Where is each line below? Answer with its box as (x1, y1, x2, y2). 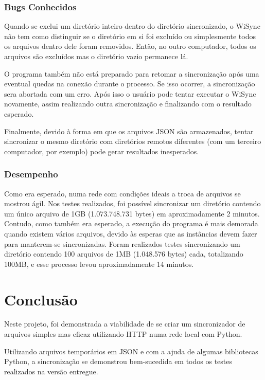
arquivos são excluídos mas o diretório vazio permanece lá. (4, 51, 188, 61)
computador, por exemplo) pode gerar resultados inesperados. (4, 146, 199, 156)
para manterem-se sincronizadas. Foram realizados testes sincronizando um (4, 238, 240, 249)
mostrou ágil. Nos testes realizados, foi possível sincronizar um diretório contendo (4, 198, 261, 209)
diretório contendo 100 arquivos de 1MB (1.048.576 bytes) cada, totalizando (4, 248, 243, 259)
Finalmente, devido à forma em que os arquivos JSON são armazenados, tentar (4, 125, 254, 136)
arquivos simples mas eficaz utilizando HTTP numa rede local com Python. (4, 329, 242, 339)
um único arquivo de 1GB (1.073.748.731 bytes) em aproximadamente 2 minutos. (4, 208, 260, 219)
